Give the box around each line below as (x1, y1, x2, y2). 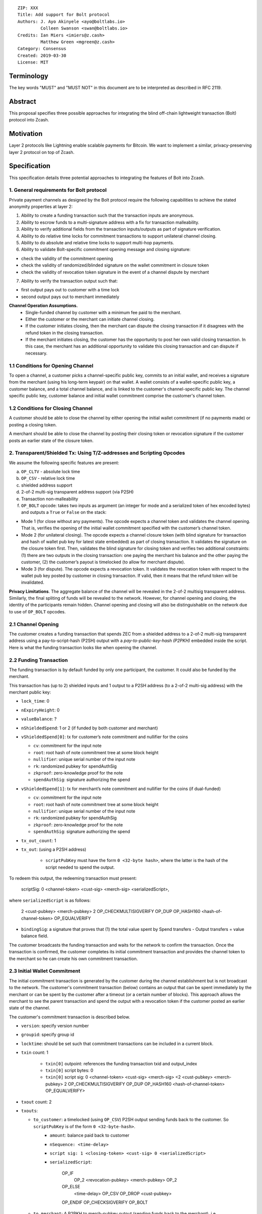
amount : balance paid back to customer (49, 1132, 130, 1138)
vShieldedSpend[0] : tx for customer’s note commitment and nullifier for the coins (21, 734, 188, 740)
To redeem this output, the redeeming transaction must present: (9, 876, 137, 881)
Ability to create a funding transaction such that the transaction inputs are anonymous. (21, 213, 194, 219)
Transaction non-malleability (21, 496, 79, 502)
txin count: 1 (21, 1049, 49, 1056)
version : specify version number (21, 1023, 89, 1029)
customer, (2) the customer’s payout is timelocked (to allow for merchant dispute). (21, 559, 185, 565)
